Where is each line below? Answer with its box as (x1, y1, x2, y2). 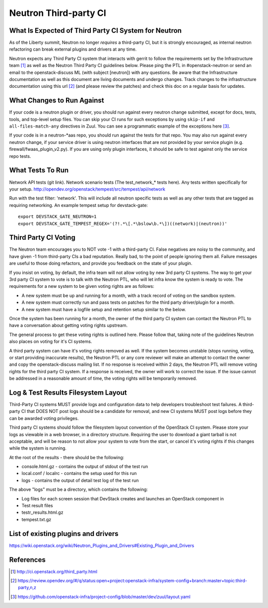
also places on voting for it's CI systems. (9, 338, 92, 344)
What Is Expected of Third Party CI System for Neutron (9, 26, 182, 35)
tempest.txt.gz (21, 516, 52, 522)
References (9, 555, 46, 564)
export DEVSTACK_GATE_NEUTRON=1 (18, 214, 97, 219)
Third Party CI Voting (9, 233, 75, 242)
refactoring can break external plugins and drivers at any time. (9, 46, 137, 52)
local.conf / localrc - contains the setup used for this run (21, 471, 137, 476)
